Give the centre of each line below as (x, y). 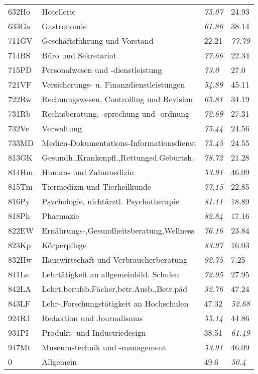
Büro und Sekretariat (79, 55)
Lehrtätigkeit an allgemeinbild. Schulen (110, 274)
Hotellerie (59, 11)
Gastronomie (64, 26)
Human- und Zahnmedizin (88, 172)
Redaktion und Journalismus (92, 318)
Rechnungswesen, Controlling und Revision (117, 99)
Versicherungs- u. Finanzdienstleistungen (113, 84)
